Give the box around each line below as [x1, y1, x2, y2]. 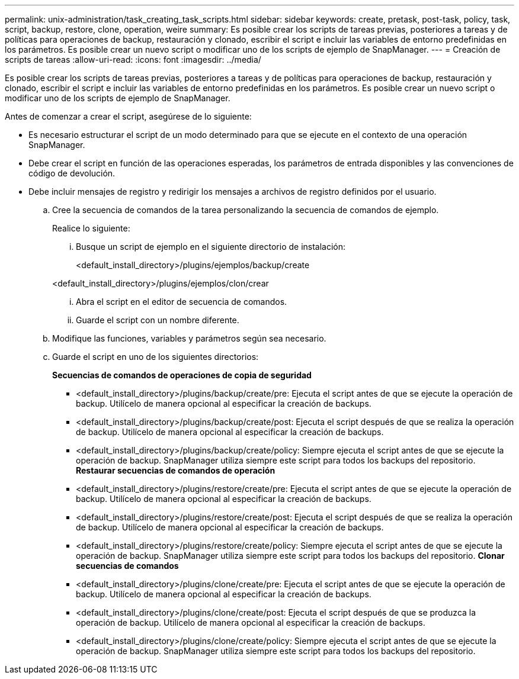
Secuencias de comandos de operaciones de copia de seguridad [52, 370, 312, 380]
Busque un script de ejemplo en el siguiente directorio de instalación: [76, 242, 346, 252]
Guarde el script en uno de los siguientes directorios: [52, 352, 259, 362]
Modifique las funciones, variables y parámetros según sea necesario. [52, 333, 326, 343]
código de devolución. [28, 168, 116, 178]
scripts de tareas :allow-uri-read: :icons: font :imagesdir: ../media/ [5, 54, 261, 65]
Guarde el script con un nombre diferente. [76, 315, 239, 325]
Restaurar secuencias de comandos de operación [76, 465, 275, 475]
